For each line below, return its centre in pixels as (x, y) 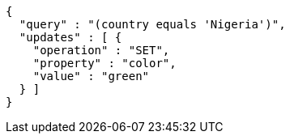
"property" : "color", (104, 63)
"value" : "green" (91, 76)
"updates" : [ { (70, 37)
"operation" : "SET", (101, 50)
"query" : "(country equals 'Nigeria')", (152, 24)
